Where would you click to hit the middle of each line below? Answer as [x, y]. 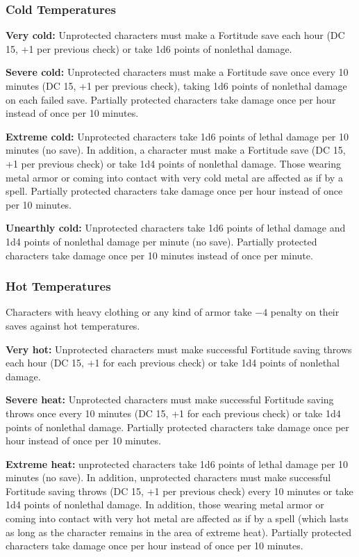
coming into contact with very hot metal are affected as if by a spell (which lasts [177, 518]
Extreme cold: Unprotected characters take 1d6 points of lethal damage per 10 [177, 136]
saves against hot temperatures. [73, 325]
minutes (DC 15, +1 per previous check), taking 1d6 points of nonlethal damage [176, 86]
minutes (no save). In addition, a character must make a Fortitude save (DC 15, [176, 150]
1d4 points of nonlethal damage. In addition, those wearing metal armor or [165, 504]
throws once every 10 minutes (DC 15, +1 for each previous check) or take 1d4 [173, 413]
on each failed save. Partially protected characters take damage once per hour [171, 99]
